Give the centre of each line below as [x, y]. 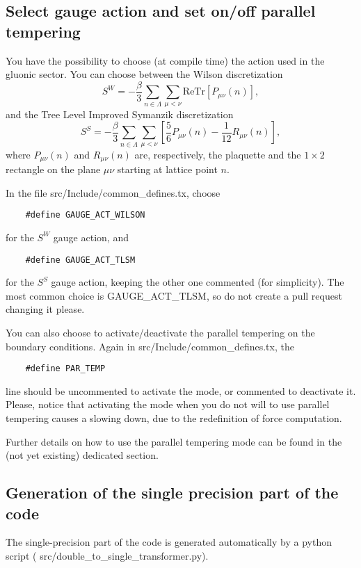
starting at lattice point [167, 169]
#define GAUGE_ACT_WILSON [85, 215]
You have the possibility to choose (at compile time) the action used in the [165, 60]
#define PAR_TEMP [65, 369]
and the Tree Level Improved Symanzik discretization [120, 114]
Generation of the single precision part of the [172, 493]
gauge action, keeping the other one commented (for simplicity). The [198, 282]
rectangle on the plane [53, 169]
